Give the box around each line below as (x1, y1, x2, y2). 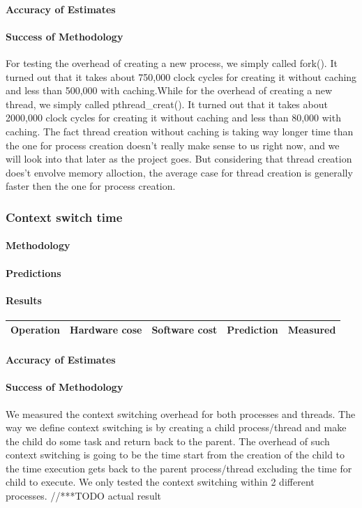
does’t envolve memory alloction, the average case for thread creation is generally (6, 165, 353, 179)
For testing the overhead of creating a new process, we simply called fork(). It (6, 55, 338, 70)
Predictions (6, 265, 61, 280)
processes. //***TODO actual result (6, 488, 162, 503)
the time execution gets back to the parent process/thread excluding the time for (6, 461, 352, 475)
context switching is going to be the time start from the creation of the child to (6, 447, 345, 462)
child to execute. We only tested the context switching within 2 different (6, 475, 315, 489)
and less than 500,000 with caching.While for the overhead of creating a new (6, 83, 333, 98)
